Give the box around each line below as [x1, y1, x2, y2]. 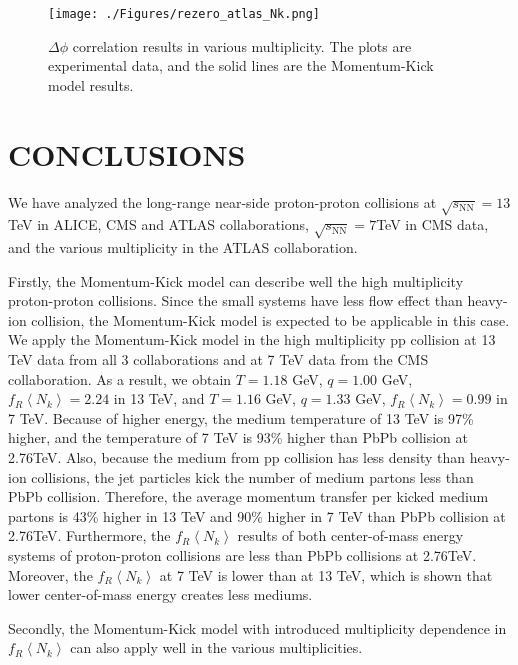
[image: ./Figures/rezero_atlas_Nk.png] [48, 7, 321, 21]
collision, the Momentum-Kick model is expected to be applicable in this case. [31, 309, 510, 330]
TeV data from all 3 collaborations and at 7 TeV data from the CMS [8, 349, 429, 370]
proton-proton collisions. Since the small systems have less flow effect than [8, 290, 463, 311]
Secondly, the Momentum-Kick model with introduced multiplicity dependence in [8, 617, 507, 638]
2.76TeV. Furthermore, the [8, 525, 171, 546]
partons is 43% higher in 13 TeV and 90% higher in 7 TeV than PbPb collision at [8, 505, 506, 526]
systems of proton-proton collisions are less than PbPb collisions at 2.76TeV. [8, 545, 477, 565]
